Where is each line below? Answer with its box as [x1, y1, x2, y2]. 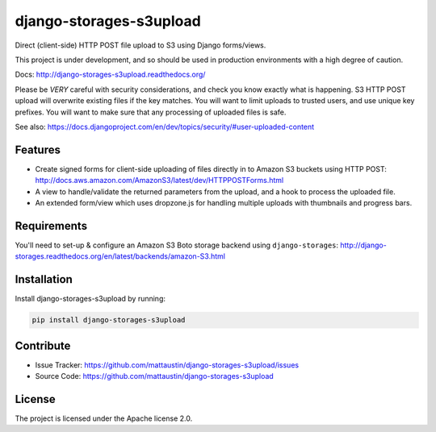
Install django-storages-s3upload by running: [15, 294, 166, 304]
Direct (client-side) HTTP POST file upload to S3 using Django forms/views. [15, 40, 266, 50]
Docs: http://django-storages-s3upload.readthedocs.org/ [15, 69, 206, 80]
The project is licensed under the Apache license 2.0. [15, 413, 193, 423]
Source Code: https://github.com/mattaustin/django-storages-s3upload [35, 372, 274, 381]
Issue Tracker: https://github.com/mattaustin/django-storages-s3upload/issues [35, 359, 299, 370]
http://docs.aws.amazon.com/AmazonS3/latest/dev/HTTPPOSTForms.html [35, 176, 284, 185]
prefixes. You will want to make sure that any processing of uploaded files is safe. [15, 107, 287, 117]
